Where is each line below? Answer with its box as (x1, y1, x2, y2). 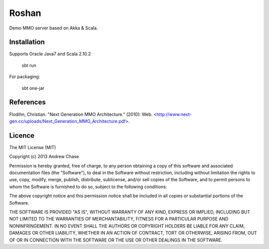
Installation (9, 38, 45, 46)
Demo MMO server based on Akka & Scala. (9, 25, 98, 31)
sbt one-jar (21, 85, 45, 91)
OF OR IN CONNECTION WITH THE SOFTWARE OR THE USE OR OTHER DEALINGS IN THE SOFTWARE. (9, 237, 223, 243)
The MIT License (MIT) (9, 144, 56, 150)
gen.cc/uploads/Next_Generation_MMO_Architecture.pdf (9, 118, 126, 124)
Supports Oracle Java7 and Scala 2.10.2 (9, 51, 91, 57)
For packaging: (9, 74, 40, 80)
